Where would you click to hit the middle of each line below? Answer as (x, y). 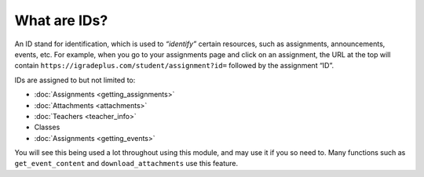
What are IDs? (61, 20)
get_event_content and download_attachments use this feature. (126, 164)
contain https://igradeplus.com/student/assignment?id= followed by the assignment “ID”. (174, 66)
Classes (47, 127)
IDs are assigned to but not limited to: (75, 80)
